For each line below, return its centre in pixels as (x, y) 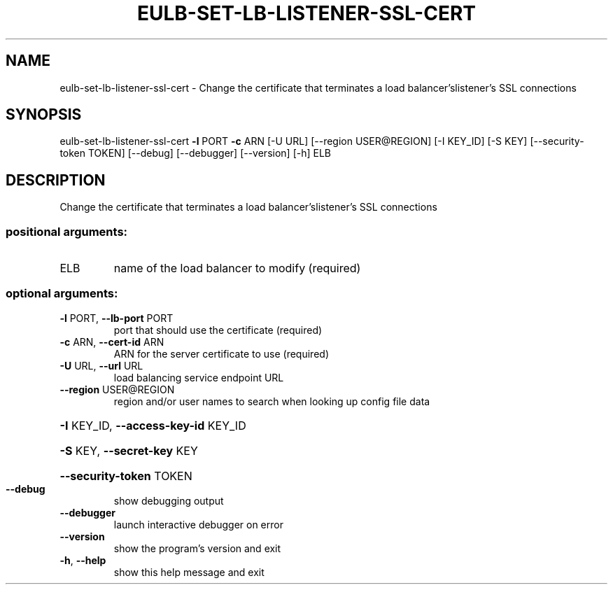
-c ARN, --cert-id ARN (112, 342)
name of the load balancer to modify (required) (237, 268)
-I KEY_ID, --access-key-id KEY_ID (153, 425)
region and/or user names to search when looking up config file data (272, 401)
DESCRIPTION (56, 180)
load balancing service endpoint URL (199, 377)
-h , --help (83, 560)
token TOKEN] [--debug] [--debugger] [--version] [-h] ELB (195, 153)
